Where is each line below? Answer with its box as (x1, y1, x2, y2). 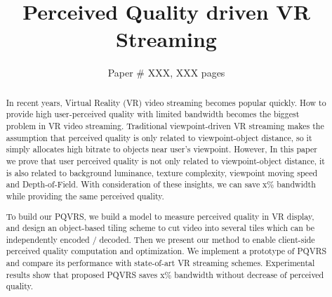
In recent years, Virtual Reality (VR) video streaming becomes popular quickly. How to (6, 96, 326, 108)
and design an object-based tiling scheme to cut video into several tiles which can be (6, 222, 315, 234)
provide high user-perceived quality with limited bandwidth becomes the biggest (6, 108, 300, 120)
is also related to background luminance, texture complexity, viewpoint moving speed (6, 166, 318, 178)
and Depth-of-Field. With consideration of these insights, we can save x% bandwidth (6, 178, 316, 190)
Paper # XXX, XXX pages (107, 65, 225, 80)
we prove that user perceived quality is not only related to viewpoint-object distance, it (6, 154, 325, 166)
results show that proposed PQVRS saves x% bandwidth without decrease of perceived (6, 268, 324, 280)
